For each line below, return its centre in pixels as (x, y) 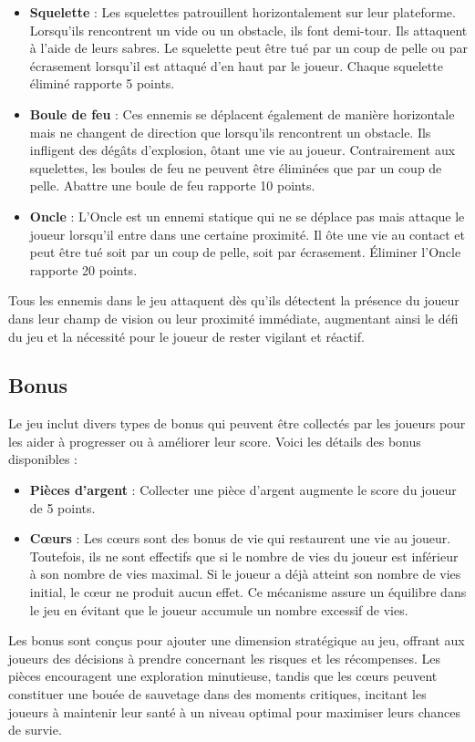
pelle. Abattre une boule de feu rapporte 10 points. (172, 185)
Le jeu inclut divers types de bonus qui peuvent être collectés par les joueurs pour (237, 423)
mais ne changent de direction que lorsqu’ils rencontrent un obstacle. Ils (230, 132)
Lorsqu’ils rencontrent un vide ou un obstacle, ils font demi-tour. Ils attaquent (248, 30)
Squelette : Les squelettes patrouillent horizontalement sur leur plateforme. (243, 12)
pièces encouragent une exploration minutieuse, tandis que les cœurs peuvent (223, 676)
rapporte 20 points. (83, 269)
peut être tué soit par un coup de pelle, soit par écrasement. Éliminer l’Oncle (245, 252)
